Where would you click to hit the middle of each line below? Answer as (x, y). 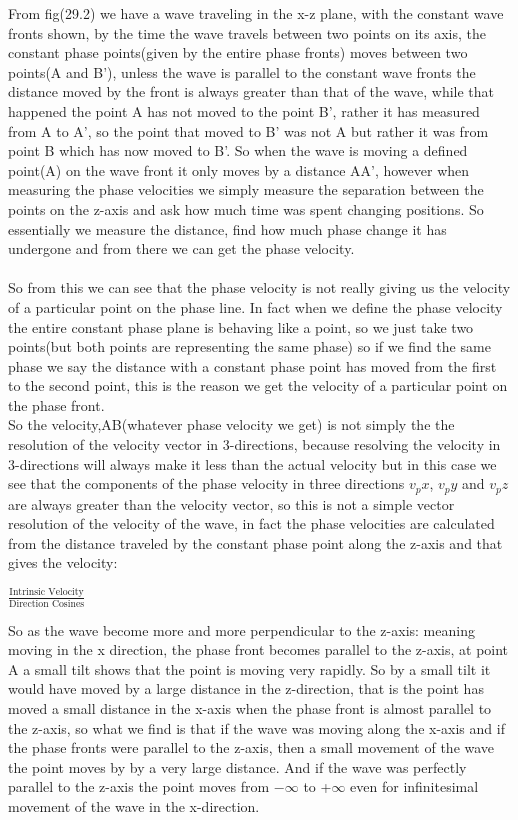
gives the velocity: (63, 562)
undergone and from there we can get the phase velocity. (181, 248)
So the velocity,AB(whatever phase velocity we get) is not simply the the (231, 424)
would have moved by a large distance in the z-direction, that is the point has (246, 688)
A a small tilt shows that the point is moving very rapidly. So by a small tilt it (249, 668)
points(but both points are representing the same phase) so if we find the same (249, 346)
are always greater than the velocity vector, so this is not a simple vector (231, 503)
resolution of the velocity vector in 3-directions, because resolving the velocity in (254, 444)
